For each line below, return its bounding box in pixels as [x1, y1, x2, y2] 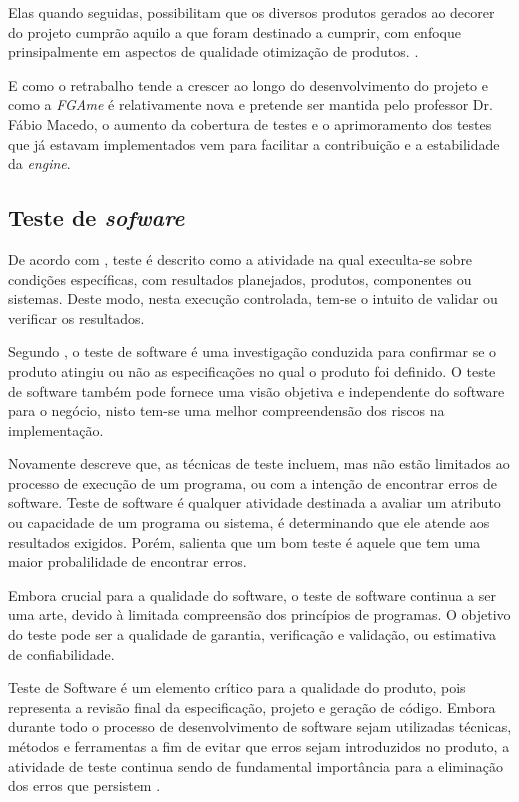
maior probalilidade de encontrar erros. [8, 551, 247, 572]
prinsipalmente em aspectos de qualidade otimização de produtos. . [8, 41, 419, 62]
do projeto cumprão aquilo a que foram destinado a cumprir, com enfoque [8, 21, 461, 42]
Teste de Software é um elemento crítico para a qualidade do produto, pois [8, 677, 466, 698]
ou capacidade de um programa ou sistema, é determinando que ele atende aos [8, 512, 490, 533]
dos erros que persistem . [8, 775, 161, 796]
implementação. [8, 419, 104, 440]
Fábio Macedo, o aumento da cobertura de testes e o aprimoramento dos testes [8, 113, 492, 134]
